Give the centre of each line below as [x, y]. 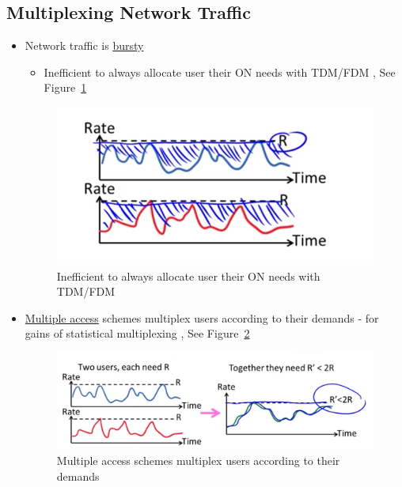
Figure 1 [65, 87]
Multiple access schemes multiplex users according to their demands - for [202, 317]
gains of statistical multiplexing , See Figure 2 [137, 333]
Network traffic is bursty [84, 45]
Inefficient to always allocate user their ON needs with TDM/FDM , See [220, 72]
